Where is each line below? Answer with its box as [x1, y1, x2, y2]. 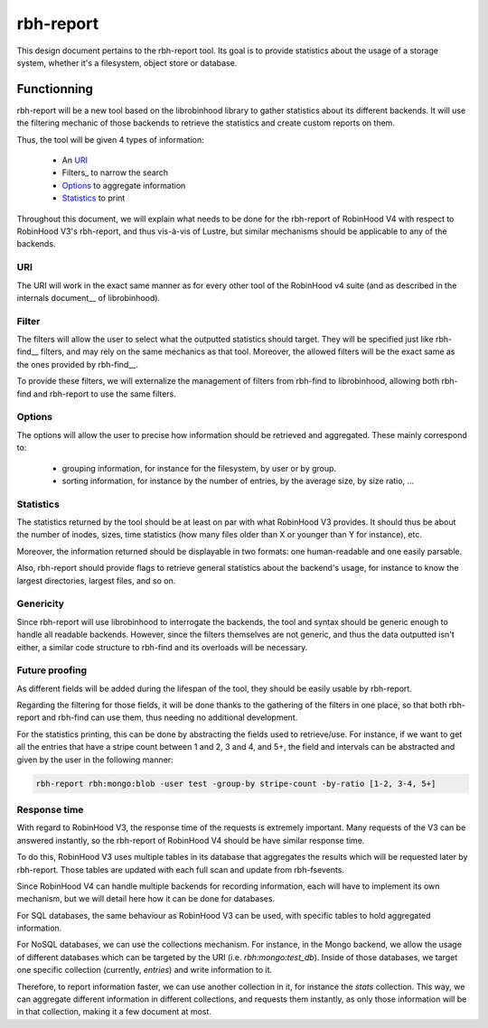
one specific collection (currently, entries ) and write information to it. [16, 965, 273, 976]
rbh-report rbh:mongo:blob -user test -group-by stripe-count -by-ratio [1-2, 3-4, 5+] [35, 778, 436, 789]
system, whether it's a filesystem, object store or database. [16, 57, 238, 68]
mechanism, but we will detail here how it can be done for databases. [16, 893, 276, 904]
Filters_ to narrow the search [61, 167, 169, 178]
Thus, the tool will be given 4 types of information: [16, 134, 205, 145]
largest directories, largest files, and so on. [16, 575, 176, 586]
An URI [61, 154, 89, 166]
